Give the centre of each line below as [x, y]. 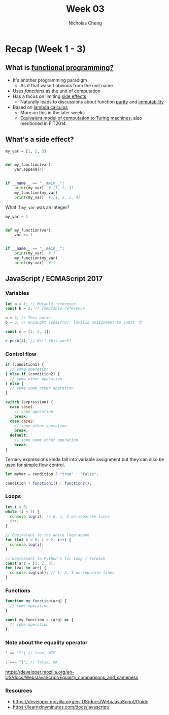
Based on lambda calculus [40, 107]
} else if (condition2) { [32, 374]
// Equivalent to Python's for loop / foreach [55, 558]
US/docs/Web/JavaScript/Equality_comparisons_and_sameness [72, 677]
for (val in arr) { [26, 568]
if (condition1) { [25, 365]
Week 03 [85, 9]
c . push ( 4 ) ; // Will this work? [38, 341]
